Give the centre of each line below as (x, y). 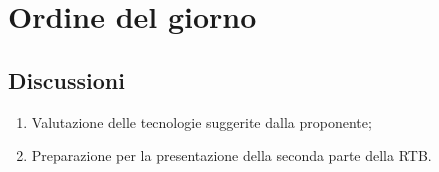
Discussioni (66, 79)
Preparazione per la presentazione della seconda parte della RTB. (231, 155)
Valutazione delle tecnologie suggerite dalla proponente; (201, 121)
